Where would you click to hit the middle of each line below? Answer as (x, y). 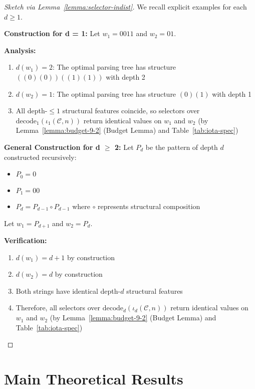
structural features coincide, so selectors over (131, 111)
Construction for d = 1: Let (52, 33)
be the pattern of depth (182, 147)
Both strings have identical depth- (68, 290)
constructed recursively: (40, 157)
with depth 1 (232, 93)
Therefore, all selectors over (58, 308)
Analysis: (20, 50)
